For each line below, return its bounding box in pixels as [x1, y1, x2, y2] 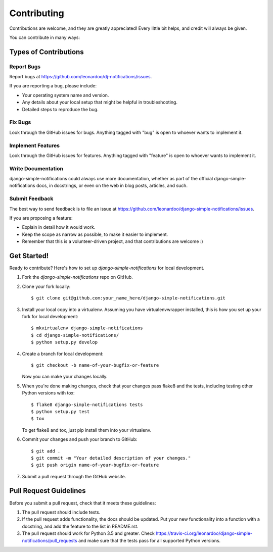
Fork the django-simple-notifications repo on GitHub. [22, 274, 133, 280]
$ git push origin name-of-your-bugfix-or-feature [31, 462, 159, 468]
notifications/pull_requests [22, 537, 78, 543]
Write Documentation [9, 165, 63, 172]
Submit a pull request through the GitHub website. [22, 473, 126, 479]
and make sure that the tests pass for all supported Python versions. [78, 537, 221, 543]
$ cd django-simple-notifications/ [31, 332, 119, 338]
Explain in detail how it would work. [22, 224, 96, 230]
